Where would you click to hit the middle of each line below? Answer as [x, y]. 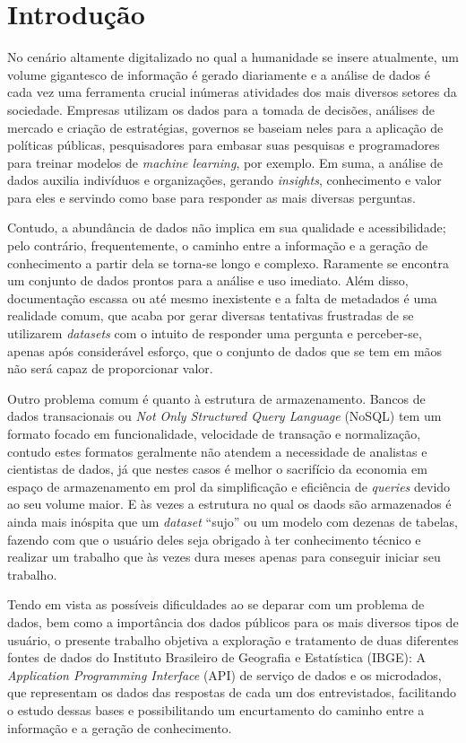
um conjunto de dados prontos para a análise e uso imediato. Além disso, [208, 280]
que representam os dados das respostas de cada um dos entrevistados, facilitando [232, 692]
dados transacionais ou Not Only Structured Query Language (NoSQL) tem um [224, 416]
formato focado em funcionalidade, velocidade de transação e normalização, [214, 433]
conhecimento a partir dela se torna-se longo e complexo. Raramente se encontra [228, 262]
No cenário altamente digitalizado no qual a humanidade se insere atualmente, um [233, 57]
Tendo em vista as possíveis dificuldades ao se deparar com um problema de [216, 604]
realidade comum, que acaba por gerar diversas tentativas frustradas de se [211, 315]
